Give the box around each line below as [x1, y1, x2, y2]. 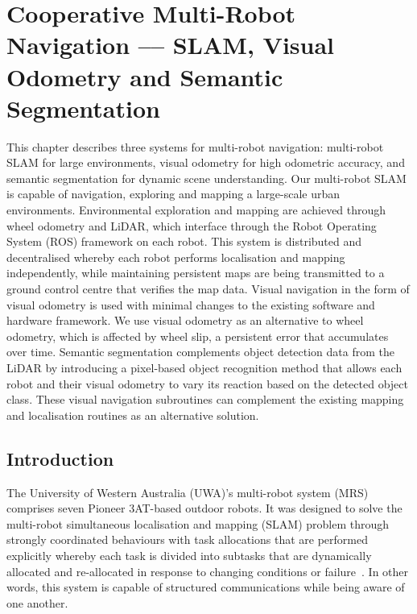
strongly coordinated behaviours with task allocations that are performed [6, 531, 368, 548]
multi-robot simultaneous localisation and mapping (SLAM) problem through [6, 515, 390, 532]
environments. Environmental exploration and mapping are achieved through [6, 201, 386, 218]
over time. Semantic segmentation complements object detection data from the [6, 343, 395, 360]
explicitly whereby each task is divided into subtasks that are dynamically [6, 546, 372, 563]
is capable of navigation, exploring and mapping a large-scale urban [6, 185, 341, 202]
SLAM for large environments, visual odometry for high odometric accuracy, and [6, 154, 405, 171]
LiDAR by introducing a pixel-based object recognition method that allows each [6, 359, 403, 375]
